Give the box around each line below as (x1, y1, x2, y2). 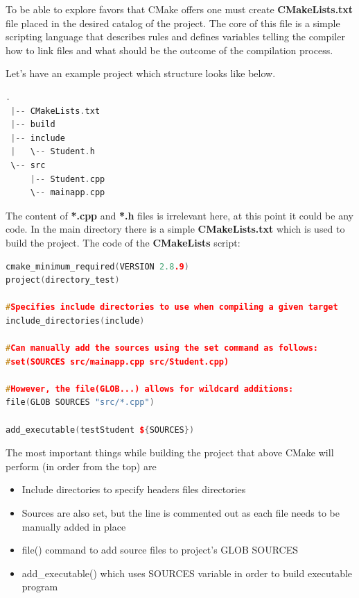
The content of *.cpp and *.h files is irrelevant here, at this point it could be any (6, 208, 353, 222)
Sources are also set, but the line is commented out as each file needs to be (21, 506, 340, 520)
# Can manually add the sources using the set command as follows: (6, 343, 319, 354)
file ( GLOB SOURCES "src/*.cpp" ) (6, 397, 155, 408)
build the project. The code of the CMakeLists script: (6, 235, 240, 249)
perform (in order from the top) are (6, 458, 157, 473)
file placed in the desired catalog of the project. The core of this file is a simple (6, 15, 340, 30)
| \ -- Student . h (10, 147, 95, 157)
